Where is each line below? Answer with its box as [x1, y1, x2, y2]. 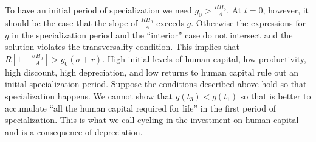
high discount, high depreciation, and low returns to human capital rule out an [5, 65, 298, 78]
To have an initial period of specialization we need [5, 4, 192, 16]
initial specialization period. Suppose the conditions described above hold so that [5, 77, 307, 90]
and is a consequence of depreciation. [5, 125, 143, 138]
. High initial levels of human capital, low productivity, [102, 52, 306, 65]
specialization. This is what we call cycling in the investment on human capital [5, 113, 299, 126]
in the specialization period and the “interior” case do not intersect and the [12, 28, 293, 41]
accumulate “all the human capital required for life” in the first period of [5, 101, 276, 114]
